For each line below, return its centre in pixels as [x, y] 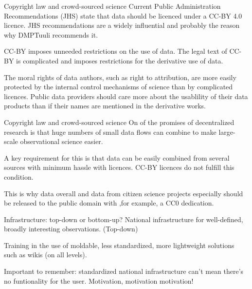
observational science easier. [62, 141]
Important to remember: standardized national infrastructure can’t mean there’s [124, 271]
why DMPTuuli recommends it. [51, 34]
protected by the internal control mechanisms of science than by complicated [118, 87]
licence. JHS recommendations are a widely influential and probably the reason [122, 25]
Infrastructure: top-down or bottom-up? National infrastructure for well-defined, [124, 219]
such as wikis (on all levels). [45, 255]
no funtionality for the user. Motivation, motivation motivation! [99, 280]
